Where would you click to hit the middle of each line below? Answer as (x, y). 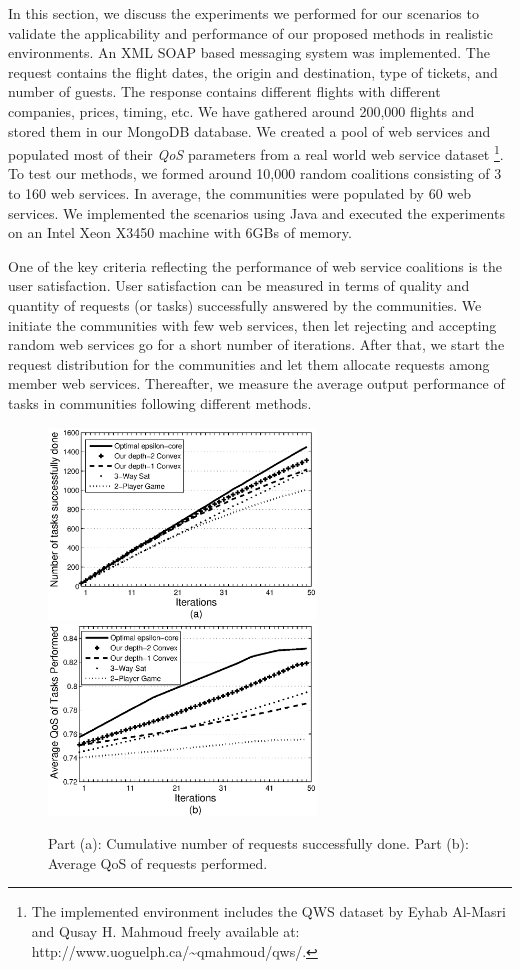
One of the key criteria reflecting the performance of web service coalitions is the (255, 265)
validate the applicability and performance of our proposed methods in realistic (251, 32)
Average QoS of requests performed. (158, 862)
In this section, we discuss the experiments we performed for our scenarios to (243, 13)
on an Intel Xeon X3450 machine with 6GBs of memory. (180, 232)
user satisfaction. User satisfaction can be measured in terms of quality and (239, 285)
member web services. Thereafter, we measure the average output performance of (256, 383)
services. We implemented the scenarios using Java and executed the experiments (256, 212)
